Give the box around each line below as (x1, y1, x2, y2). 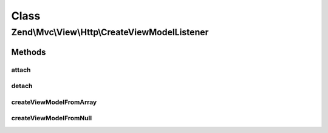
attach (11, 66, 31, 74)
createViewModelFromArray (11, 98, 97, 106)
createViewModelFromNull (11, 114, 92, 123)
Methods (11, 47, 46, 57)
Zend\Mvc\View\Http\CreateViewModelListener (11, 27, 209, 38)
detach (11, 82, 33, 90)
